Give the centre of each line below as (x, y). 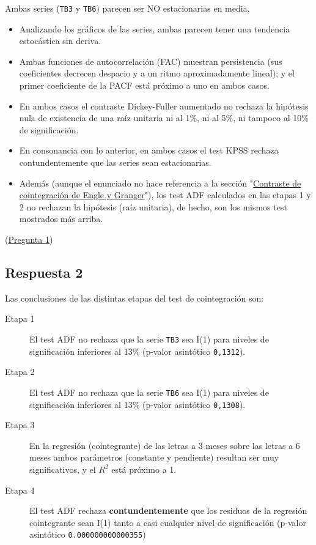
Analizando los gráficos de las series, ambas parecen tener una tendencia (155, 28)
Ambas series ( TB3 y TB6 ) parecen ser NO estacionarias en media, (127, 8)
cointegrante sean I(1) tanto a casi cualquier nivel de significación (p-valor (168, 522)
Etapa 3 (20, 425)
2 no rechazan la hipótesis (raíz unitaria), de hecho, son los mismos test (153, 206)
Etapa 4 (20, 490)
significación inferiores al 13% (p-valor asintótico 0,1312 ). (138, 351)
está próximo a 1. (144, 469)
